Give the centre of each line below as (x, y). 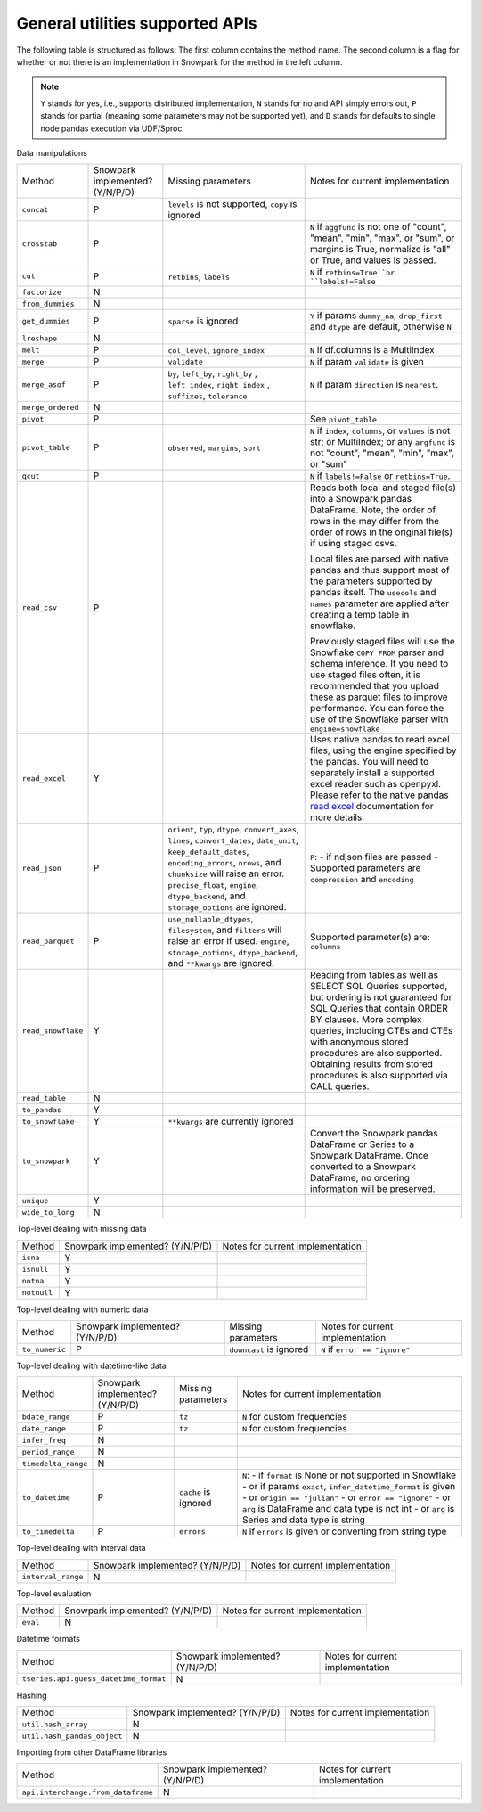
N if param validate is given (367, 362)
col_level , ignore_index (216, 350)
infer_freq (44, 1440)
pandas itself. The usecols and (373, 593)
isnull (35, 1270)
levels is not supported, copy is (232, 204)
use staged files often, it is (365, 675)
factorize (42, 292)
